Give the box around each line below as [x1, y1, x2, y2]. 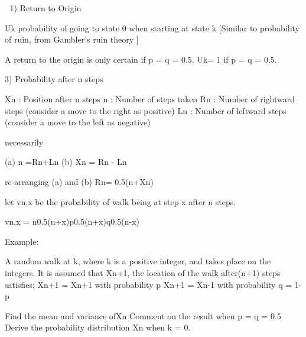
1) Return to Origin [9, 2, 82, 14]
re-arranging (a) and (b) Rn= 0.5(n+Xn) [5, 175, 154, 187]
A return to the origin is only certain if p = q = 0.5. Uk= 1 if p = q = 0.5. [5, 53, 277, 65]
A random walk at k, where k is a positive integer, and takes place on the [5, 255, 271, 267]
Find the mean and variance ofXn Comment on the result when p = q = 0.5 [5, 309, 281, 322]
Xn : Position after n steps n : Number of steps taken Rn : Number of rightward [5, 92, 295, 105]
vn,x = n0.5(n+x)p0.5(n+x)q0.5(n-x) [5, 215, 139, 228]
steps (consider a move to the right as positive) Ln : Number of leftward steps [5, 104, 287, 116]
